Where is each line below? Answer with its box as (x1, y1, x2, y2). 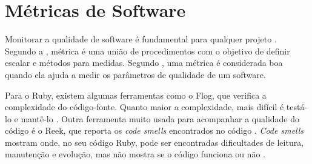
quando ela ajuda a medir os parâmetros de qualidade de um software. (5, 68, 266, 80)
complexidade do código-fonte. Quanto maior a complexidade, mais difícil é (5, 100, 284, 113)
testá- (286, 100, 308, 113)
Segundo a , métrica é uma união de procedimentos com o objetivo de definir (5, 44, 290, 57)
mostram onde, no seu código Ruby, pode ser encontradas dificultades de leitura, (5, 136, 304, 148)
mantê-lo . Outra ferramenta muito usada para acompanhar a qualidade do (21, 112, 300, 125)
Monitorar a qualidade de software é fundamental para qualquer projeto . (5, 33, 277, 45)
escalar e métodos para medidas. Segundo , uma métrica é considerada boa (5, 56, 283, 69)
